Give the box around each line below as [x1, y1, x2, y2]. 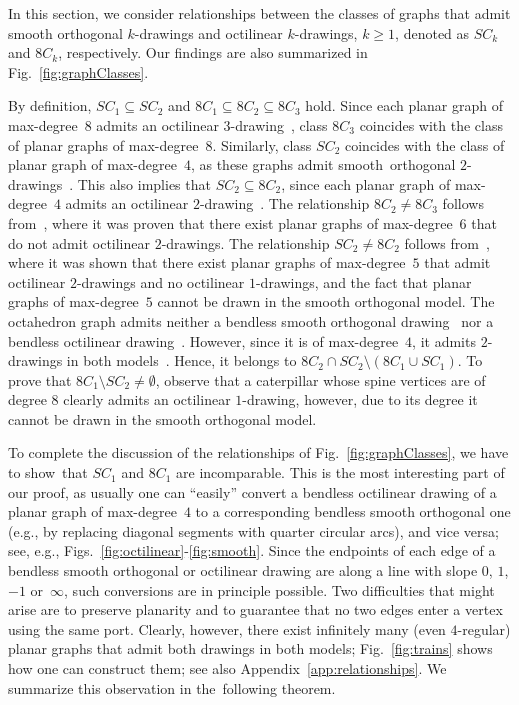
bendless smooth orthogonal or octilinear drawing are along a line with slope [8, 560, 478, 581]
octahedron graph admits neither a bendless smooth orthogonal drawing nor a [8, 310, 494, 331]
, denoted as [395, 22, 470, 43]
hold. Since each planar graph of [305, 95, 504, 116]
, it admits [412, 330, 476, 351]
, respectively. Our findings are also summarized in [58, 42, 368, 63]
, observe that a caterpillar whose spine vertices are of [155, 369, 486, 390]
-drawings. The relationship [161, 232, 330, 253]
